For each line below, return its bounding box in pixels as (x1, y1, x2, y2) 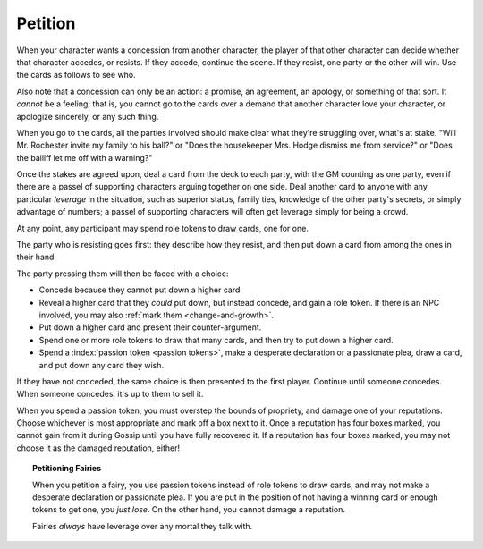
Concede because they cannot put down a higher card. (38, 284, 243, 295)
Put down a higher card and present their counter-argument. (38, 322, 262, 333)
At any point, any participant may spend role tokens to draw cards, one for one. (16, 223, 309, 233)
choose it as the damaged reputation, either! (16, 443, 181, 453)
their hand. (16, 251, 57, 263)
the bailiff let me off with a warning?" (16, 152, 153, 163)
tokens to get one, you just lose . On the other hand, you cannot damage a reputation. (32, 504, 346, 515)
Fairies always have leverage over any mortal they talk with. (32, 520, 253, 531)
